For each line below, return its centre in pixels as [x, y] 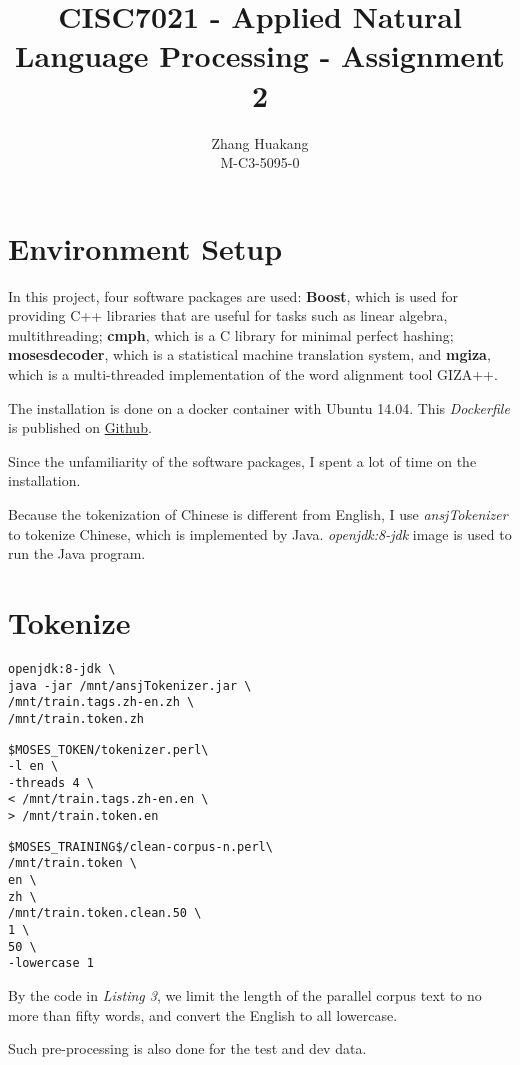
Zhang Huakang [260, 142]
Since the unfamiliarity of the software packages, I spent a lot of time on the [242, 460]
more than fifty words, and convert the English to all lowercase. [203, 1014]
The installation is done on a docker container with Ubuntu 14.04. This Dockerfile [259, 407]
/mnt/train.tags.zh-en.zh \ [101, 702]
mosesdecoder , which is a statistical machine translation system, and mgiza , [249, 354]
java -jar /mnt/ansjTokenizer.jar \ [130, 685]
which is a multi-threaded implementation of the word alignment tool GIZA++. [253, 374]
